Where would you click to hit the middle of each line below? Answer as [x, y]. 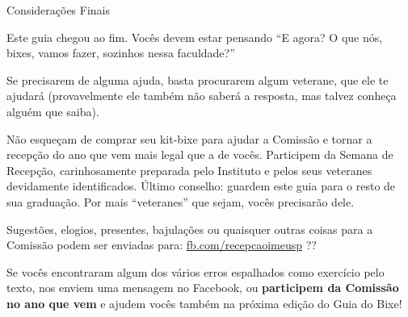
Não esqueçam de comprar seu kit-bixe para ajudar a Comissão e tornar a [189, 138]
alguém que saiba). [53, 111]
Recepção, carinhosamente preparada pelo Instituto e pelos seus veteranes [189, 170]
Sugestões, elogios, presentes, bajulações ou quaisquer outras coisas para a [190, 229]
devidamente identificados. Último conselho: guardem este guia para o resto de [201, 186]
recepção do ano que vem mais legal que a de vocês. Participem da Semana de [200, 154]
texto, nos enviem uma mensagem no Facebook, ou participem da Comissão [203, 288]
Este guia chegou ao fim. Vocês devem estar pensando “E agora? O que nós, [195, 37]
